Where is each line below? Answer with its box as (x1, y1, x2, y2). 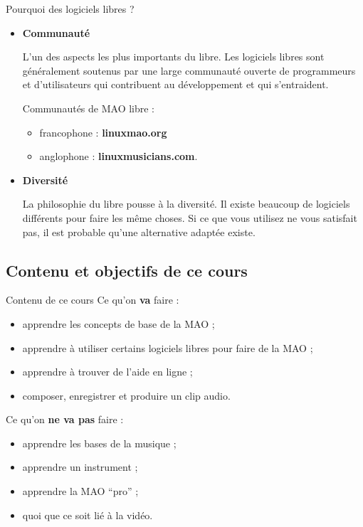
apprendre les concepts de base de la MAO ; (22, 316, 215, 331)
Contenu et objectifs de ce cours (6, 259, 248, 281)
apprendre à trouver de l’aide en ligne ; (22, 364, 193, 379)
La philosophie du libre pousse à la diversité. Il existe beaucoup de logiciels (22, 196, 350, 211)
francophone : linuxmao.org (39, 124, 167, 139)
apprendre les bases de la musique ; (22, 435, 177, 450)
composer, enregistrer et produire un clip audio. (22, 388, 231, 403)
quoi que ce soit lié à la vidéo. (22, 507, 153, 522)
